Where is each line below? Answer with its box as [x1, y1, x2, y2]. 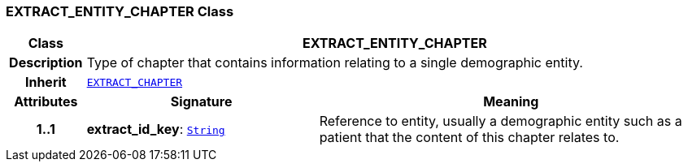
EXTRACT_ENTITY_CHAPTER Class [6, 3, 234, 19]
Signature [170, 93, 233, 110]
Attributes [14, 93, 78, 110]
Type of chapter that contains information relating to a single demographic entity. [86, 54, 583, 71]
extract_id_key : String [86, 121, 225, 138]
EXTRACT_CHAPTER [86, 75, 183, 88]
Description [9, 54, 83, 71]
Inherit [24, 74, 67, 91]
